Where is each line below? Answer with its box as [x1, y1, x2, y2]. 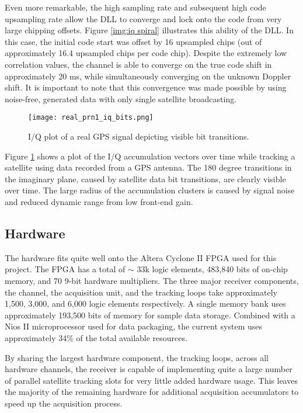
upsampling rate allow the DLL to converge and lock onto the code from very [5, 12, 282, 25]
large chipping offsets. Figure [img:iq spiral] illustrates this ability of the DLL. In [5, 24, 294, 36]
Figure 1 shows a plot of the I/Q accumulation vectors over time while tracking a [5, 150, 295, 162]
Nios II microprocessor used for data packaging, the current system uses [5, 320, 263, 332]
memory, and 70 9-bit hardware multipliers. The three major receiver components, [5, 274, 299, 286]
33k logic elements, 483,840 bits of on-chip [137, 263, 288, 275]
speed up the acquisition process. [5, 397, 123, 409]
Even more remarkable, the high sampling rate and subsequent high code [5, 1, 266, 13]
